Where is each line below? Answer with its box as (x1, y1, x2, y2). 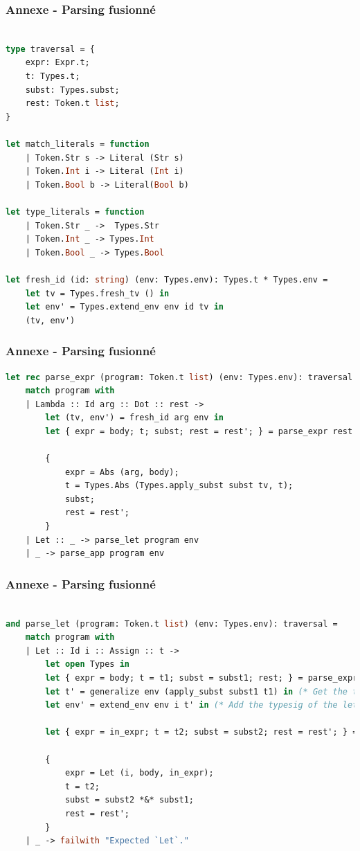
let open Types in (45, 659, 130, 670)
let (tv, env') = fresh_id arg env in (45, 413, 224, 423)
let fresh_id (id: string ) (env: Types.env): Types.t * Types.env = (6, 274, 328, 285)
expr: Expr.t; (25, 57, 90, 68)
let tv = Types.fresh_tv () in (25, 288, 170, 298)
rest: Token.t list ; (25, 98, 120, 109)
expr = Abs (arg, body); (64, 467, 179, 477)
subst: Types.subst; (25, 84, 120, 95)
